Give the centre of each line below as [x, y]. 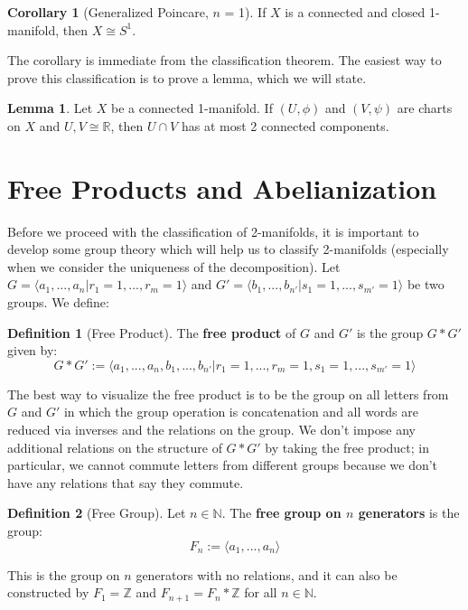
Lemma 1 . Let [50, 108]
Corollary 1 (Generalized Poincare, [108, 12]
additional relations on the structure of [115, 447]
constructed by [48, 592]
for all [261, 592]
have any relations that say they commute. [126, 482]
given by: [33, 350]
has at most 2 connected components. [285, 125]
